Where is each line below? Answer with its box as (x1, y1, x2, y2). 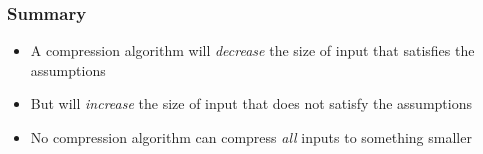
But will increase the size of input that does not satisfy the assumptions (30, 93, 472, 114)
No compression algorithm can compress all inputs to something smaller (30, 127, 472, 147)
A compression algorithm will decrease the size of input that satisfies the (30, 40, 475, 61)
